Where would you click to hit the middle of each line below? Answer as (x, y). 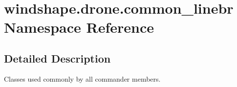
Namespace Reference (79, 27)
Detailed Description (57, 58)
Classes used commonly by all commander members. (82, 78)
